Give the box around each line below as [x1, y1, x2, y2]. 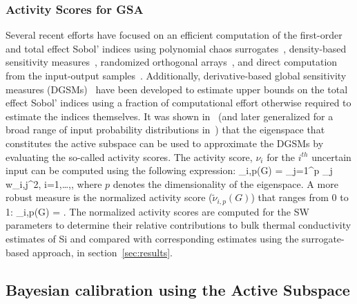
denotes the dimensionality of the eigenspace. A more [113, 176, 338, 191]
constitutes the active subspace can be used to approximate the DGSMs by [6, 135, 324, 150]
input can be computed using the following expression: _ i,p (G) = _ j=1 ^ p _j [6, 163, 333, 178]
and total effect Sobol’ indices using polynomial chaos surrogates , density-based [6, 41, 347, 55]
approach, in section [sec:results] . [32, 245, 173, 259]
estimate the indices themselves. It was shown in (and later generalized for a [6, 108, 334, 123]
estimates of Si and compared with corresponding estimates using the [6, 231, 299, 245]
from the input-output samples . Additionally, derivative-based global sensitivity [6, 68, 347, 82]
